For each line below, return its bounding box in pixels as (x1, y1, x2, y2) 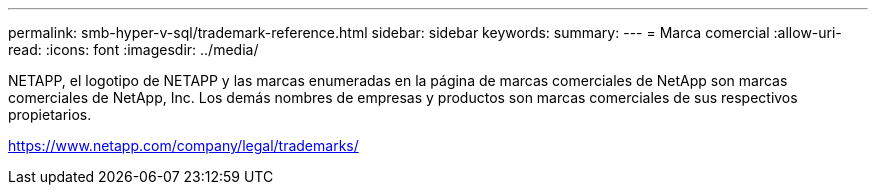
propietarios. (8, 106, 92, 123)
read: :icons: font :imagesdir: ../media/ (8, 41, 259, 58)
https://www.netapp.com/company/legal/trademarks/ (8, 137, 359, 154)
